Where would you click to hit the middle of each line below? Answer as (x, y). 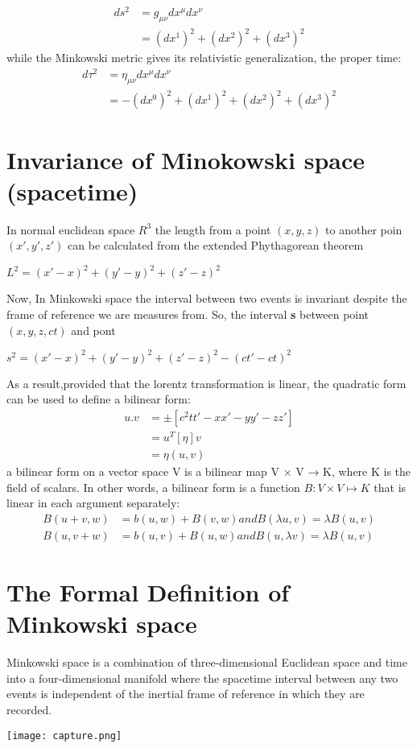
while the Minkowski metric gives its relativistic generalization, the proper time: (204, 58)
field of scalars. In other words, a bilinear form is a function (153, 487)
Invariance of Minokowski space (186, 159)
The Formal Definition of (148, 592)
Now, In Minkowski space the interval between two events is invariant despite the (207, 298)
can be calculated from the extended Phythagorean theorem (216, 245)
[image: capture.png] (64, 736)
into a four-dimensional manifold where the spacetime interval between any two (202, 678)
